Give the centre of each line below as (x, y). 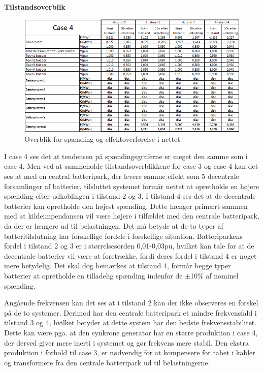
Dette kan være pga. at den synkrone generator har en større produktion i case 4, (131, 332)
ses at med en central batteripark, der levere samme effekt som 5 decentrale (122, 176)
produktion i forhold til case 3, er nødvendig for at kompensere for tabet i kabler (130, 352)
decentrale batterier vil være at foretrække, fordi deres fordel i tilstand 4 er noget (130, 255)
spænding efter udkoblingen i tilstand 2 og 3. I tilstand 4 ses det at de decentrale (130, 196)
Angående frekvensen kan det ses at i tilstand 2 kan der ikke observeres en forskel (131, 303)
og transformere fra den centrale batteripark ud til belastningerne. (107, 362)
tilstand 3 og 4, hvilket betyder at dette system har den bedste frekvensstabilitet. (130, 322)
